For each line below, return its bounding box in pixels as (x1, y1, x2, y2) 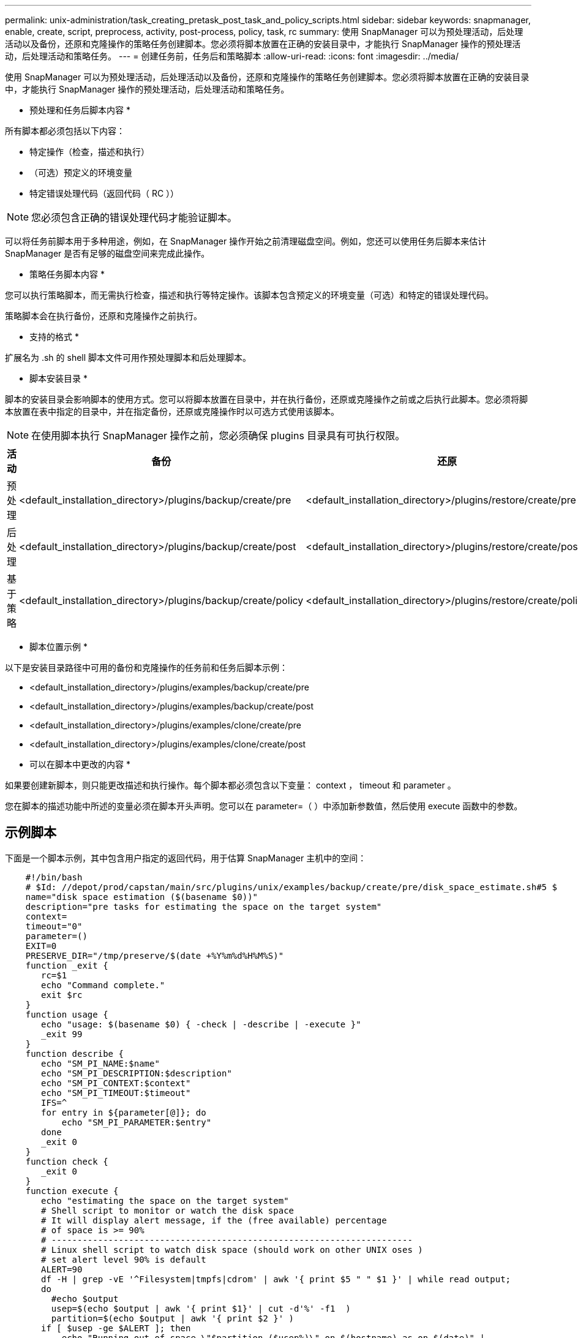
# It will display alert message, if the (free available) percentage (41, 1215, 387, 1225)
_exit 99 (41, 1029, 83, 1039)
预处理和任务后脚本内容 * (29, 105, 130, 115)
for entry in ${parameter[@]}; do (41, 1107, 206, 1117)
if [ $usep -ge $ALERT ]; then (41, 1323, 191, 1333)
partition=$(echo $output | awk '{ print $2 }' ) (51, 1313, 295, 1323)
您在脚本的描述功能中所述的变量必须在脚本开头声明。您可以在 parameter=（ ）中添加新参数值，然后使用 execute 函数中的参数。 (5, 801, 523, 811)
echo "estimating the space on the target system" (41, 1195, 289, 1206)
